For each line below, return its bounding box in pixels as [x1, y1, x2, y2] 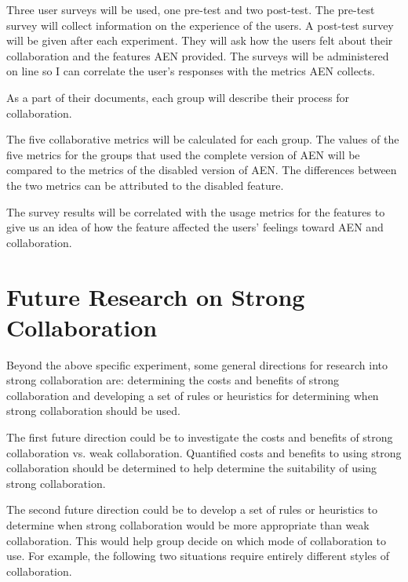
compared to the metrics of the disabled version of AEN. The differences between [6, 162, 397, 178]
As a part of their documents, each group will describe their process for [6, 89, 349, 105]
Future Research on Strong [6, 280, 305, 312]
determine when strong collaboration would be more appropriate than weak [6, 516, 370, 533]
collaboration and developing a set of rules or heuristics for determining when [6, 387, 379, 403]
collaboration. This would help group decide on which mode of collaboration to [6, 532, 387, 548]
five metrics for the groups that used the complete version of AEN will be [6, 146, 360, 162]
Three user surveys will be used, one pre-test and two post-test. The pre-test [6, 2, 375, 17]
